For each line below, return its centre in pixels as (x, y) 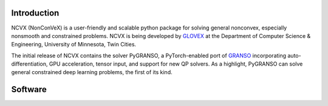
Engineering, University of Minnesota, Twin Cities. (74, 45)
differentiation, (29, 64)
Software (29, 89)
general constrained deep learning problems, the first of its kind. (92, 72)
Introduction (35, 13)
